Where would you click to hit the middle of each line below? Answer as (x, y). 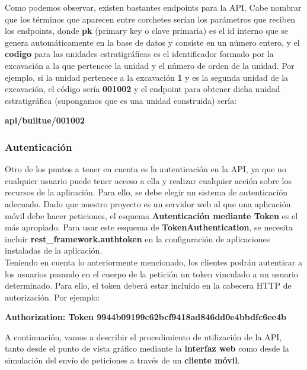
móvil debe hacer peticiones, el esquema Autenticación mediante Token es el (151, 215)
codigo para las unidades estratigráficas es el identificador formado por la (139, 54)
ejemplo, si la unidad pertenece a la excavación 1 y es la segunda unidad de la (147, 77)
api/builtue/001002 (45, 120)
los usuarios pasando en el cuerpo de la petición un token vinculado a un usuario (151, 273)
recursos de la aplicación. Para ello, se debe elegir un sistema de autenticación (146, 192)
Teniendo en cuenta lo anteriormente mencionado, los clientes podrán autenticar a (153, 262)
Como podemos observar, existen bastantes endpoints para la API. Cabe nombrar (153, 7)
